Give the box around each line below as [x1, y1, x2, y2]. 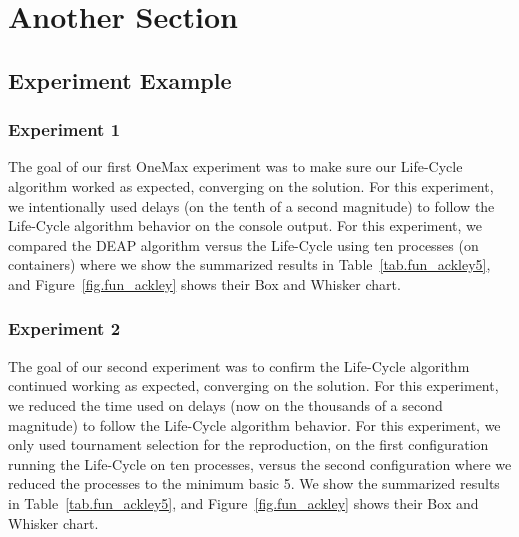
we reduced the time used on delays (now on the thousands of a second [8, 394, 443, 415]
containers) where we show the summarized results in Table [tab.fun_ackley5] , [8, 254, 491, 275]
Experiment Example [8, 64, 232, 95]
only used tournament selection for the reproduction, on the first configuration [8, 434, 489, 455]
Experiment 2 [8, 316, 121, 341]
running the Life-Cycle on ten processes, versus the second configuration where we [8, 453, 512, 474]
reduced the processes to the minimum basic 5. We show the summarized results [8, 473, 500, 494]
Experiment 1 [8, 117, 121, 142]
